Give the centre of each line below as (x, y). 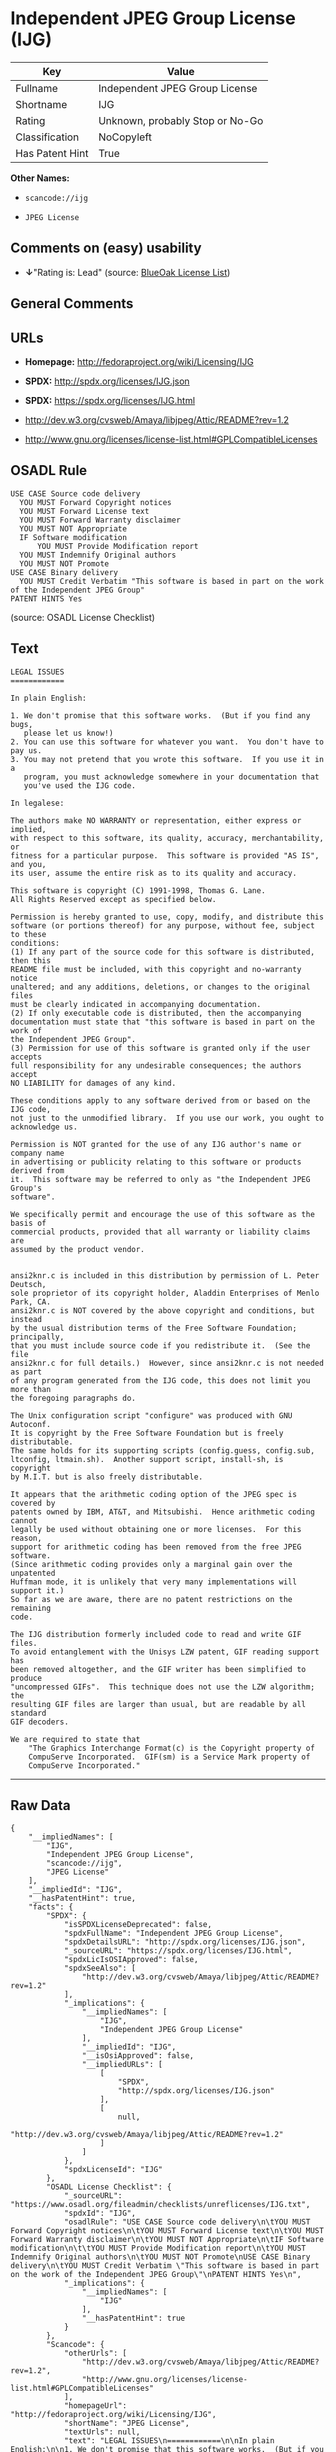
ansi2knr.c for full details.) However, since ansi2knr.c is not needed (167, 1363)
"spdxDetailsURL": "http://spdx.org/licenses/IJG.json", (185, 1942)
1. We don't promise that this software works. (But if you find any (160, 715)
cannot (24, 1520)
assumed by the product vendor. (77, 1249)
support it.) (37, 1590)
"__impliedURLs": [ (122, 2065)
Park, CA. (31, 1302)
